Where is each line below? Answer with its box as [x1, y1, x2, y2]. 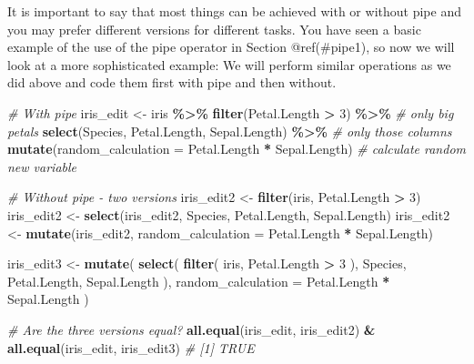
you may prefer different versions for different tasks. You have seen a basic [7, 19, 421, 38]
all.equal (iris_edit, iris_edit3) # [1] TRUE [7, 338, 255, 357]
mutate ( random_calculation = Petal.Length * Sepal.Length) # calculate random [7, 139, 466, 158]
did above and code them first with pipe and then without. [7, 73, 337, 92]
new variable [7, 157, 77, 176]
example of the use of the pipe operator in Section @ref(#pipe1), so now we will [7, 37, 455, 56]
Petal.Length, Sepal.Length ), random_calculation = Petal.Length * [7, 271, 390, 290]
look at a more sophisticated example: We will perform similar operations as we [7, 55, 451, 74]
